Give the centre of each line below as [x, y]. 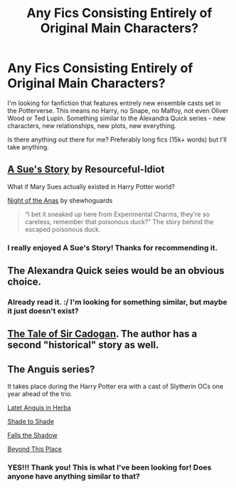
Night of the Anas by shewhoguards [60, 200]
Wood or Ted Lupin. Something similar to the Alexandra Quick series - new [117, 118]
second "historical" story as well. [83, 345]
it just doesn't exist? [43, 311]
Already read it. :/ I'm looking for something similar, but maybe [117, 302]
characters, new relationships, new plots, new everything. [92, 125]
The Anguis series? [51, 369]
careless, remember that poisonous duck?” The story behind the [119, 221]
